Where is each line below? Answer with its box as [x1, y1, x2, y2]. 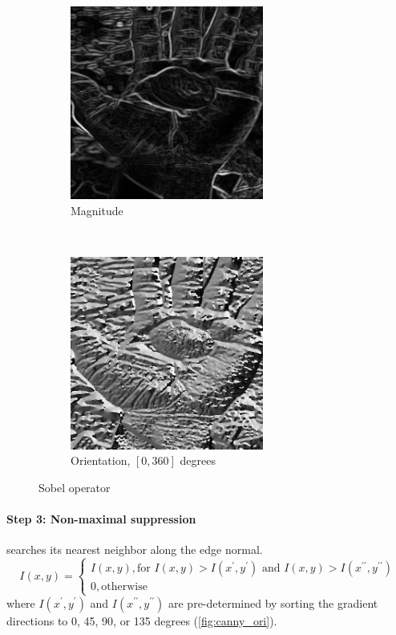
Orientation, [71, 452, 131, 469]
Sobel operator [38, 478, 111, 495]
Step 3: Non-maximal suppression [6, 511, 196, 527]
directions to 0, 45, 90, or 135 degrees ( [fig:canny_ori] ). [6, 612, 277, 629]
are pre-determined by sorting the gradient [168, 594, 378, 611]
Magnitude [71, 201, 123, 218]
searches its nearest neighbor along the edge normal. [6, 541, 263, 558]
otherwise [101, 581, 147, 593]
